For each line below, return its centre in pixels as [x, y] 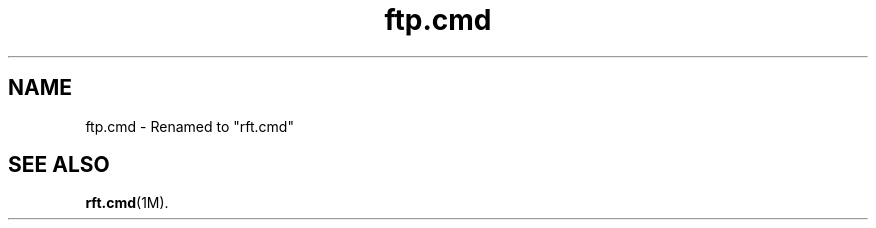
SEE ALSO [59, 165]
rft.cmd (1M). [127, 203]
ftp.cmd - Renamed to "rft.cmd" [189, 126]
